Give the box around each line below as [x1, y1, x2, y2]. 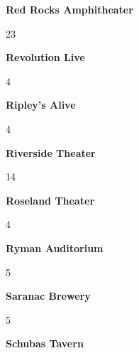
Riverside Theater [6, 145, 96, 160]
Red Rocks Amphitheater [6, 2, 133, 16]
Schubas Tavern [6, 336, 84, 351]
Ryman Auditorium [6, 240, 104, 255]
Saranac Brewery [6, 288, 91, 303]
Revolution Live [6, 50, 85, 65]
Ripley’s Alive [6, 97, 76, 112]
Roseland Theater [6, 192, 95, 207]
